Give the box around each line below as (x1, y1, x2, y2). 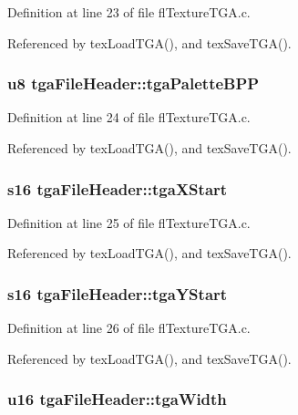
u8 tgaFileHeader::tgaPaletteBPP (7, 72, 260, 95)
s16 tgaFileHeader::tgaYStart (7, 282, 228, 305)
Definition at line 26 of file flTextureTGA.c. (7, 318, 251, 337)
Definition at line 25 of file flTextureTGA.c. (7, 213, 251, 232)
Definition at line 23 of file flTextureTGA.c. (7, 3, 251, 21)
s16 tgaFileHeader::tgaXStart (7, 177, 228, 200)
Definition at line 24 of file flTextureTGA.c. (7, 108, 251, 127)
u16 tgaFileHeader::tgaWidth (7, 388, 227, 410)
